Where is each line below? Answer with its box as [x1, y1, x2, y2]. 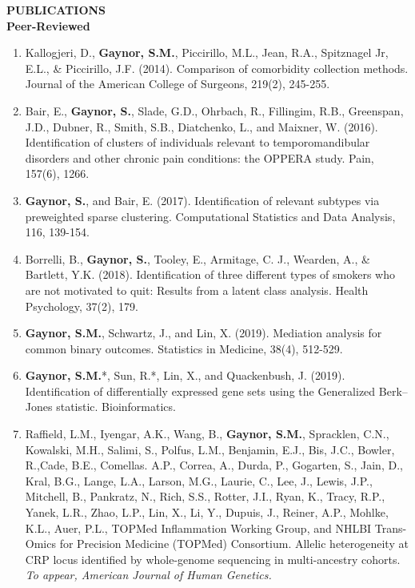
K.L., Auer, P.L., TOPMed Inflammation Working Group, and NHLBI [25, 519, 372, 536]
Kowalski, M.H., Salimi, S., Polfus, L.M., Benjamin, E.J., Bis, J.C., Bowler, [25, 441, 395, 457]
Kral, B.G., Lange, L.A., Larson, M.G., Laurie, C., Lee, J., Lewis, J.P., [25, 472, 373, 489]
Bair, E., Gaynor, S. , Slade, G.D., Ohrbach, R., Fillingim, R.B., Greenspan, [25, 102, 404, 119]
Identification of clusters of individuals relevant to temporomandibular [25, 134, 370, 151]
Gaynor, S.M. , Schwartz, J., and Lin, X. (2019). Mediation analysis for [25, 324, 382, 341]
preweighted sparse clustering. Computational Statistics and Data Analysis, [25, 207, 396, 224]
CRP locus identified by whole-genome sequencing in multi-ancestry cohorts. [25, 550, 401, 567]
